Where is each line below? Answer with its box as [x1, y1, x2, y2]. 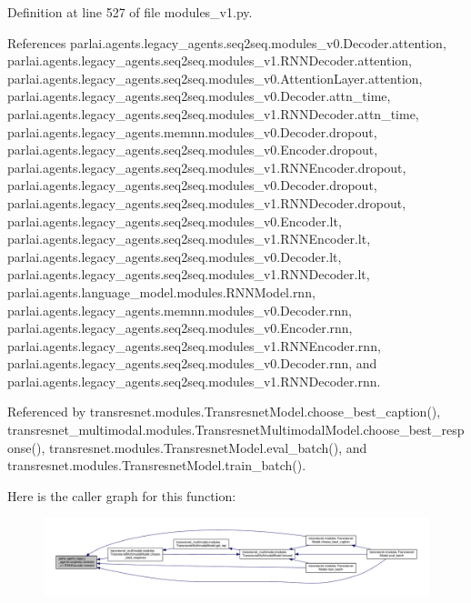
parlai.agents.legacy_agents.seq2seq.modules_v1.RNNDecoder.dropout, [7, 193, 406, 212]
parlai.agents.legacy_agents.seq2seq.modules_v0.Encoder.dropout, [7, 140, 378, 159]
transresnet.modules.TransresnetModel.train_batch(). [7, 456, 306, 475]
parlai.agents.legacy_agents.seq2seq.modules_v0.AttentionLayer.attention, [7, 68, 423, 87]
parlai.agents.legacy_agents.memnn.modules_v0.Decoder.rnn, [7, 300, 352, 319]
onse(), [7, 437, 45, 457]
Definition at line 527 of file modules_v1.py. [7, 3, 253, 21]
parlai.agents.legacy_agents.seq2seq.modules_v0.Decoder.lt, [7, 246, 342, 266]
